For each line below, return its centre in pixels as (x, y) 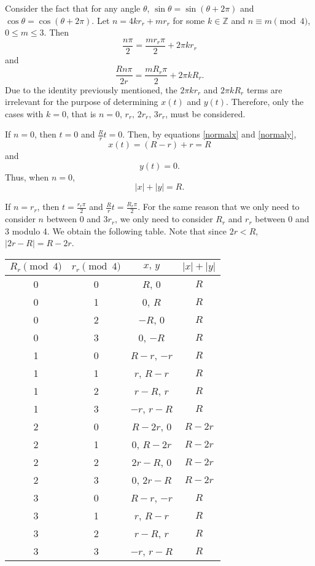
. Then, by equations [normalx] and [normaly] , (209, 134)
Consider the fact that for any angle (73, 8)
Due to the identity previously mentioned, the (91, 89)
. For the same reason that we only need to (219, 207)
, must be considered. (205, 113)
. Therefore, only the (265, 102)
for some (189, 20)
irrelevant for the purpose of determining (82, 102)
